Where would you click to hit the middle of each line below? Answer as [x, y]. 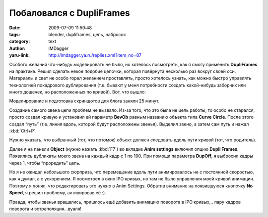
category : [20, 42]
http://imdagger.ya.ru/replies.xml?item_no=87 [95, 55]
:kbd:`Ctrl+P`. [23, 131]
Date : [15, 28]
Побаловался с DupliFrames [69, 13]
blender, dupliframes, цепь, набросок [87, 34]
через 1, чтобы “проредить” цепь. [45, 163]
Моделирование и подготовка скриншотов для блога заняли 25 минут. [84, 101]
